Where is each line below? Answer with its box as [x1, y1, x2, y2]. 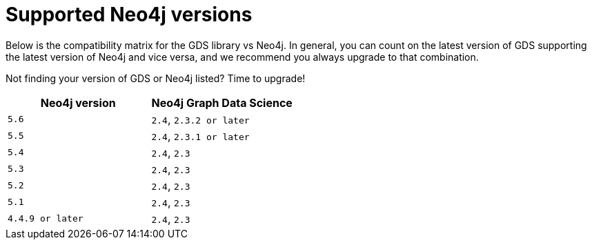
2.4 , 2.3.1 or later [151, 128, 250, 143]
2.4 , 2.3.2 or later [151, 112, 250, 126]
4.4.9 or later [8, 213, 83, 224]
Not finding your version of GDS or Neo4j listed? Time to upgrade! [6, 72, 306, 84]
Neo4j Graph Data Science [151, 95, 293, 110]
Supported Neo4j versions [6, 3, 253, 26]
